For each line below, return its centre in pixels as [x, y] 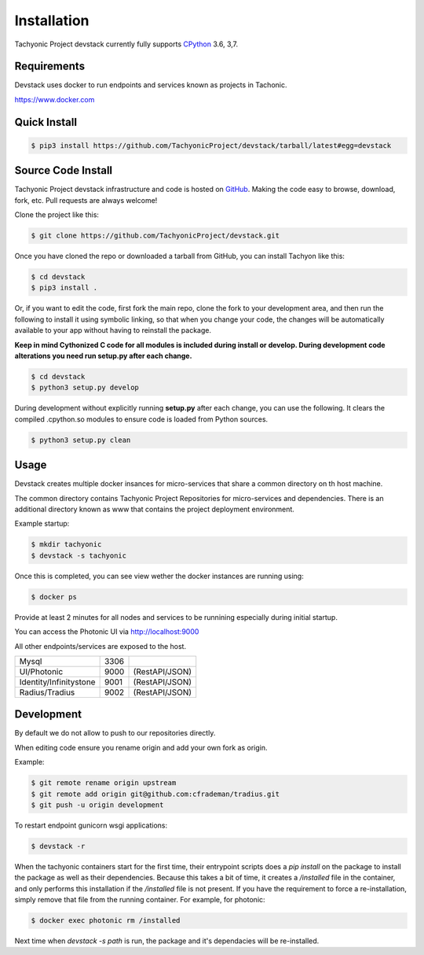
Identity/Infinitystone [57, 682]
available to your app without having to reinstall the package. [113, 330]
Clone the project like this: [57, 215]
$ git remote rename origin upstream [104, 783]
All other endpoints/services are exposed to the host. [101, 646]
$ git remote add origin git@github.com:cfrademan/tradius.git [155, 794]
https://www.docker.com [55, 99]
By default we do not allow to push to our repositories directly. [115, 733]
